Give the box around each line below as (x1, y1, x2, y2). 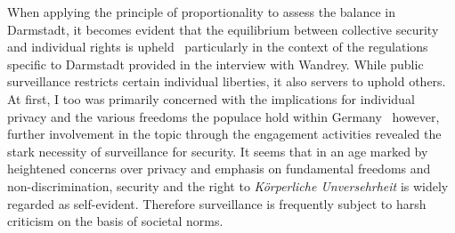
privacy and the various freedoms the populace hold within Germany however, (7, 107, 440, 125)
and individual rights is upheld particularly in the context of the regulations (7, 37, 428, 56)
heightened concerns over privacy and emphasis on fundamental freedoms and (7, 159, 431, 178)
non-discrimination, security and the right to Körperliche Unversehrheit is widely (7, 176, 449, 195)
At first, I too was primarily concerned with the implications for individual (7, 89, 415, 108)
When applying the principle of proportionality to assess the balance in (7, 3, 396, 20)
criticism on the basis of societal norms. (7, 212, 223, 230)
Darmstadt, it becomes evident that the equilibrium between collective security (7, 20, 439, 38)
